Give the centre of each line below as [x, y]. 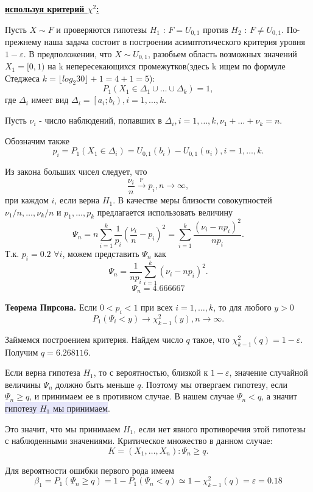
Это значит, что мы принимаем [63, 428]
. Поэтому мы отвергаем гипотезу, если [214, 384]
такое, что [211, 339]
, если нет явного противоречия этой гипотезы [220, 428]
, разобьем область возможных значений [222, 53]
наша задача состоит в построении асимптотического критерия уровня [174, 42]
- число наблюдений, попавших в [100, 120]
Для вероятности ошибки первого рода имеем [90, 470]
